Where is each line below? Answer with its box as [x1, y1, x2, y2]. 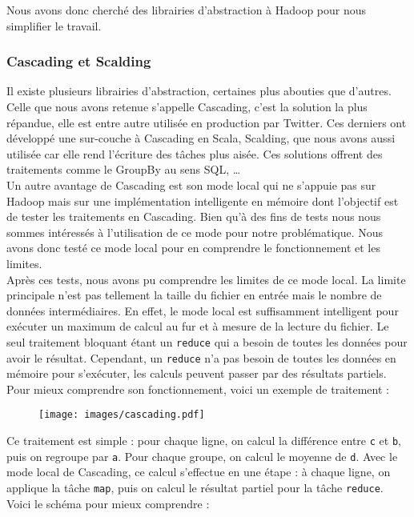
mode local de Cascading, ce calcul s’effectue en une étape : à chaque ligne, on [6, 463, 391, 480]
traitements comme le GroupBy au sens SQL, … [6, 161, 241, 178]
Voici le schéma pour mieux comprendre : [6, 495, 210, 511]
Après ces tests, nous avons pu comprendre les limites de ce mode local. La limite [6, 271, 406, 287]
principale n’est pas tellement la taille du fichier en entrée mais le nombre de [6, 287, 382, 303]
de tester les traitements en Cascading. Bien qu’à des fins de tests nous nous [6, 208, 381, 225]
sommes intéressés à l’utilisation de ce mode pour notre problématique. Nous [6, 223, 384, 240]
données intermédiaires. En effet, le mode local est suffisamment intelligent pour [6, 302, 399, 319]
